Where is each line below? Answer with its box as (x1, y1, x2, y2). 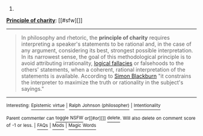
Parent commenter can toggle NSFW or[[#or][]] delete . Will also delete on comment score (6, 115, 196, 121)
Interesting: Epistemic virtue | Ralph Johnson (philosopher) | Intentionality (6, 102, 161, 108)
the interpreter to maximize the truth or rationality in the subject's (21, 79, 184, 86)
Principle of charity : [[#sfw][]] (6, 17, 83, 23)
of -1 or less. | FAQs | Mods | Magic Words (6, 123, 97, 129)
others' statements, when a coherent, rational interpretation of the (21, 66, 185, 73)
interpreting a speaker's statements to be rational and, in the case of (21, 40, 192, 48)
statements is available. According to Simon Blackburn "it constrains (21, 72, 192, 79)
